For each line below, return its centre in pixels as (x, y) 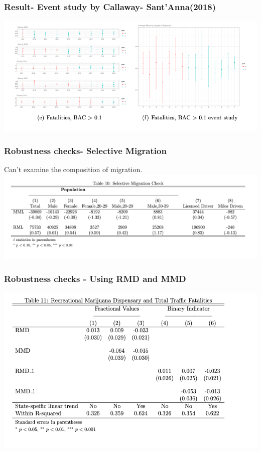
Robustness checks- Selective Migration (85, 151)
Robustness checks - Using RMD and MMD (95, 278)
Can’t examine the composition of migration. (73, 169)
